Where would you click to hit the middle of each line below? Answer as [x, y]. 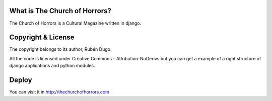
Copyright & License [42, 37]
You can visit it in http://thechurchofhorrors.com [59, 92]
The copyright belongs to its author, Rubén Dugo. [60, 49]
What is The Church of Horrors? [60, 11]
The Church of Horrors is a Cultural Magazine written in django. [75, 23]
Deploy [21, 80]
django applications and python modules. [52, 66]
